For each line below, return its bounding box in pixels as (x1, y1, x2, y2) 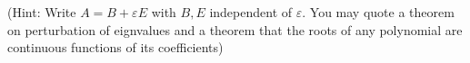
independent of (209, 3, 293, 21)
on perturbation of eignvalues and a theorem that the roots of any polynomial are (7, 20, 463, 39)
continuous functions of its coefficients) (7, 38, 224, 57)
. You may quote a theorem (302, 3, 455, 21)
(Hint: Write (7, 3, 76, 21)
